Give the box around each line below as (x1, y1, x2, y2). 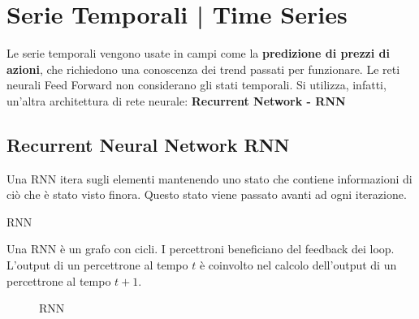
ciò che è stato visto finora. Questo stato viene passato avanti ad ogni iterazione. (6, 186, 407, 203)
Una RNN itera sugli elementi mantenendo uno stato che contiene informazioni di (6, 170, 413, 187)
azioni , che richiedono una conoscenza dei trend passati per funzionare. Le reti (6, 60, 400, 77)
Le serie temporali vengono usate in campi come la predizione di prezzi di (6, 45, 391, 62)
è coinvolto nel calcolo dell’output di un (199, 256, 397, 274)
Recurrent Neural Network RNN (6, 131, 290, 157)
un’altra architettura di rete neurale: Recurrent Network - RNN (6, 92, 346, 109)
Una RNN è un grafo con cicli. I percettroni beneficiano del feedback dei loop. (6, 240, 395, 257)
